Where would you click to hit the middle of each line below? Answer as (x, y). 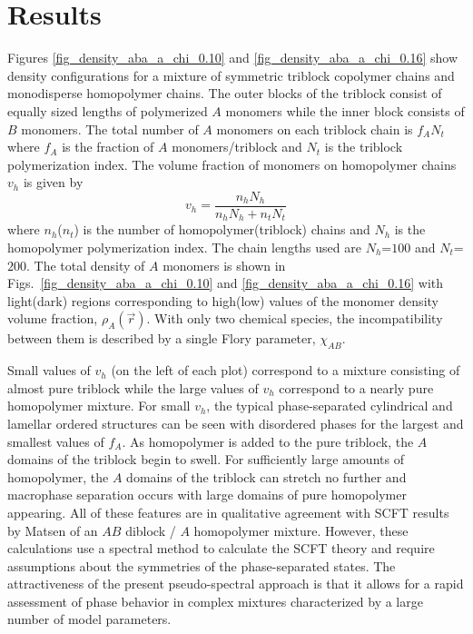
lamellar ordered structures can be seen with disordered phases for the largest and (236, 423)
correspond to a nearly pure (356, 387)
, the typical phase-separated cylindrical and (330, 406)
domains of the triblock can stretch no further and (266, 476)
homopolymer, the (58, 476)
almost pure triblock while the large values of (133, 387)
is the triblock (364, 147)
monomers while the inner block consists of (345, 110)
